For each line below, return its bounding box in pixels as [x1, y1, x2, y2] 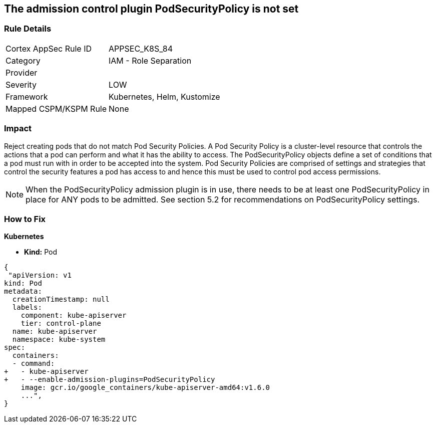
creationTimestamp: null [12, 295, 110, 304]
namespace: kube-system [12, 335, 106, 344]
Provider [6, 67, 38, 78]
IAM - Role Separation [109, 55, 192, 66]
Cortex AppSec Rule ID [6, 43, 92, 54]
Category [6, 55, 41, 66]
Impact [4, 123, 32, 134]
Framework [6, 91, 48, 102]
